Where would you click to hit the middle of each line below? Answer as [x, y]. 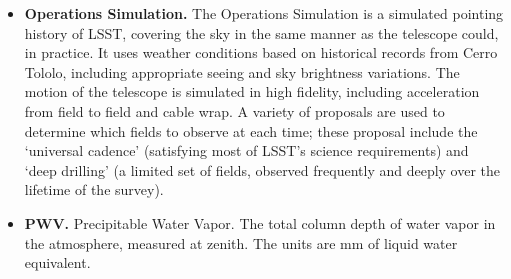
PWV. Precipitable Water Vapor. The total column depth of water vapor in [260, 222]
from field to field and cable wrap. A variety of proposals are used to [234, 110]
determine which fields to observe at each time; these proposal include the [251, 130]
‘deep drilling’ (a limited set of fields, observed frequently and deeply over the [262, 169]
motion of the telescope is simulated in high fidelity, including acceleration [252, 91]
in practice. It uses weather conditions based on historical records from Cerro [261, 52]
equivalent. [57, 262]
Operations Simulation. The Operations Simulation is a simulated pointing [264, 13]
